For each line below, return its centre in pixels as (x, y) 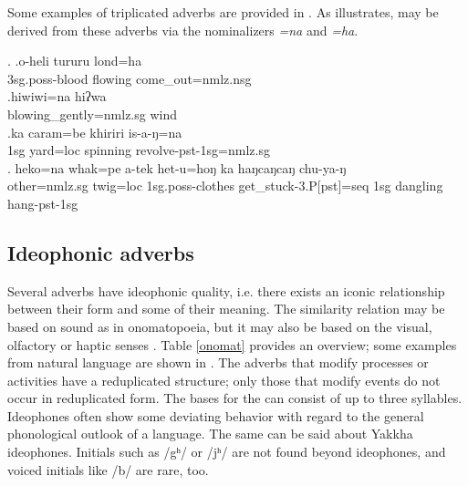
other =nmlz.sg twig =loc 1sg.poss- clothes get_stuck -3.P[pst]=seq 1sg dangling (225, 186)
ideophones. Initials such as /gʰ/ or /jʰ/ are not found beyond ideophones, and (227, 452)
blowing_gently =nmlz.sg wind (92, 114)
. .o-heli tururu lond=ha (75, 61)
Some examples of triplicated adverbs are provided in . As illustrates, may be (223, 12)
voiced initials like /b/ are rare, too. (108, 469)
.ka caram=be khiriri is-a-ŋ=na (95, 132)
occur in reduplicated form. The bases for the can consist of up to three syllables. (235, 398)
